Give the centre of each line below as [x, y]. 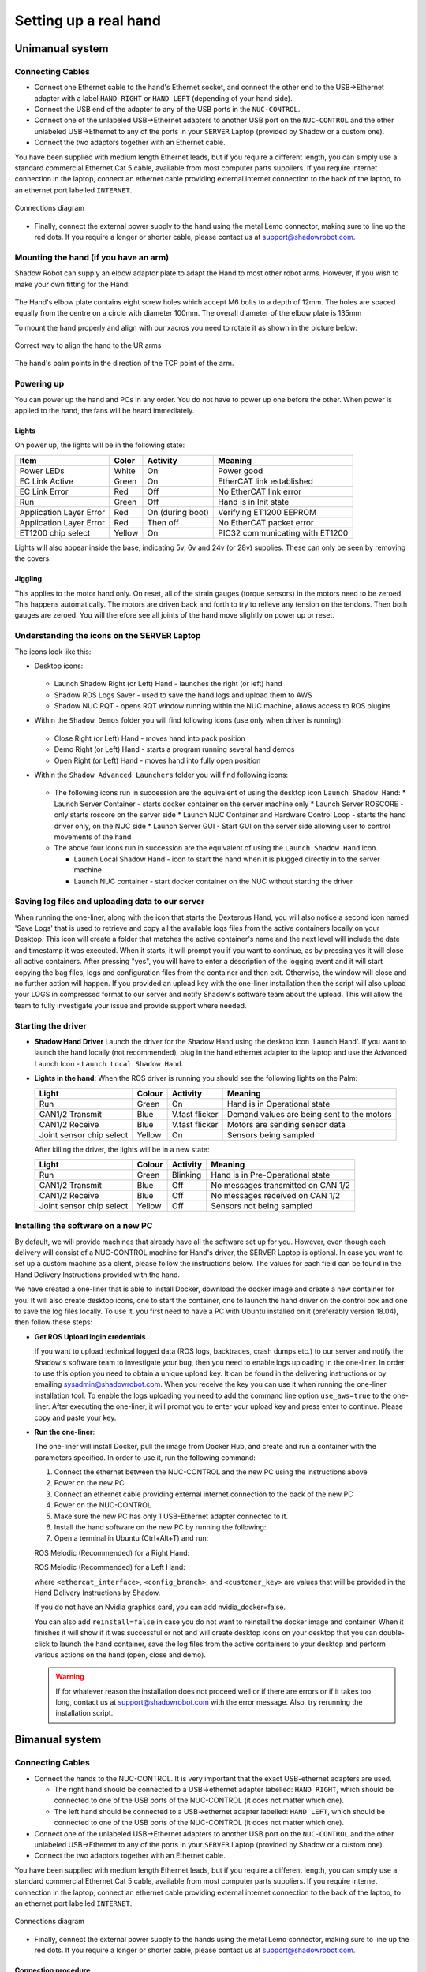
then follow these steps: [54, 1322]
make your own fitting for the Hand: [72, 284]
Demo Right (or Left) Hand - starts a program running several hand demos [174, 749]
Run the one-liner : [65, 1432]
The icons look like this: [53, 652]
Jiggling [28, 579]
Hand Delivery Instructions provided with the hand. [97, 1275]
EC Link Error [44, 491]
